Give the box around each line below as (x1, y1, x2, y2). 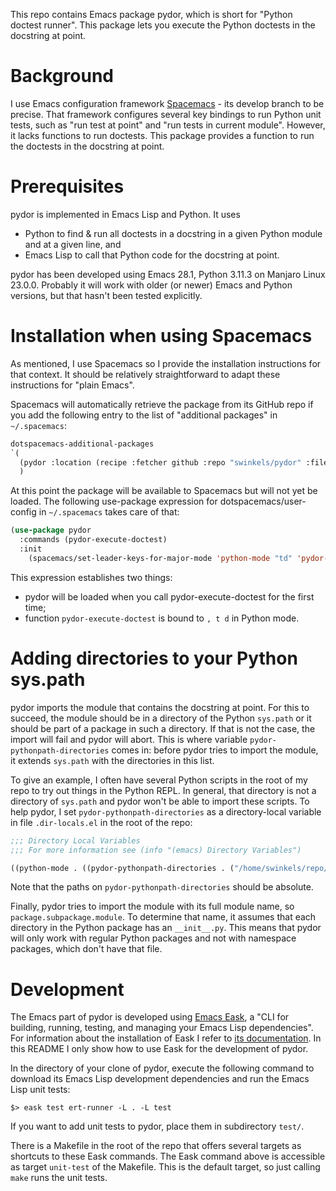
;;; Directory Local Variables (10, 835, 141, 846)
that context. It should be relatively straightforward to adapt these (10, 368, 281, 380)
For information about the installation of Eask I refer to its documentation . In (10, 1032, 322, 1044)
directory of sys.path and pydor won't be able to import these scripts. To (10, 795, 310, 807)
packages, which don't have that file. (10, 943, 163, 955)
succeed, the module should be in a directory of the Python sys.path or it (10, 712, 312, 724)
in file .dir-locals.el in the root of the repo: (10, 816, 193, 828)
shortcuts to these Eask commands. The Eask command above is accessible (10, 1150, 326, 1163)
